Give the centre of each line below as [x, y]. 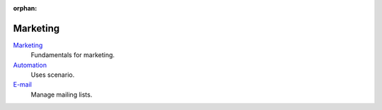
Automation [30, 65]
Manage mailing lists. [62, 94]
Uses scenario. [53, 75]
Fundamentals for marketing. [73, 55]
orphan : [25, 8]
